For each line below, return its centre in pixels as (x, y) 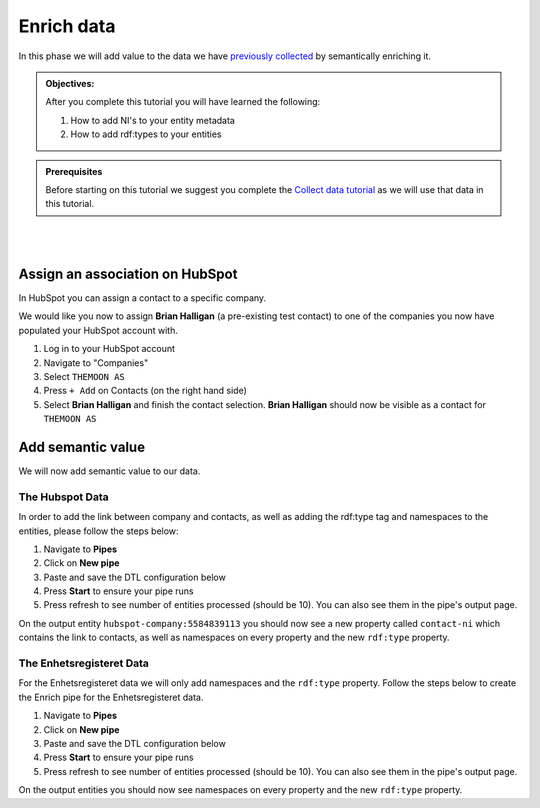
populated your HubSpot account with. (98, 330)
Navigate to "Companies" (96, 362)
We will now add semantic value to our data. (109, 471)
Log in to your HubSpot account (109, 349)
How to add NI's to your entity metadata (152, 120)
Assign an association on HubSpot (128, 273)
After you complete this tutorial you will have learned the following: (183, 102)
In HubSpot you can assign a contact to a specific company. (142, 297)
